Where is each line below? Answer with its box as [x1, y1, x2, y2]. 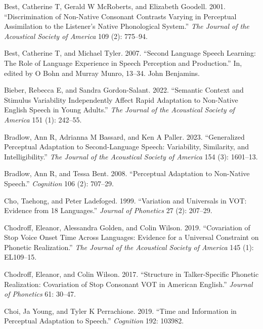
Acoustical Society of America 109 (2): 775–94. [4, 30, 148, 41]
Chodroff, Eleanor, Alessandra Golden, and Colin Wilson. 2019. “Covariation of [4, 222, 250, 232]
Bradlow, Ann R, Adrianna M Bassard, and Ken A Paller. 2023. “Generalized [4, 131, 245, 142]
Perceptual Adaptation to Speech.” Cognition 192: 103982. [4, 315, 184, 326]
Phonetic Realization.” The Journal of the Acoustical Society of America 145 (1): [4, 241, 254, 252]
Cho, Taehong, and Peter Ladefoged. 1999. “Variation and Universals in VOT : [4, 195, 247, 205]
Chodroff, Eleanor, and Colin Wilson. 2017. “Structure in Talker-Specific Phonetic [4, 269, 259, 279]
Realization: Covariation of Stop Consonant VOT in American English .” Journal [4, 278, 253, 289]
